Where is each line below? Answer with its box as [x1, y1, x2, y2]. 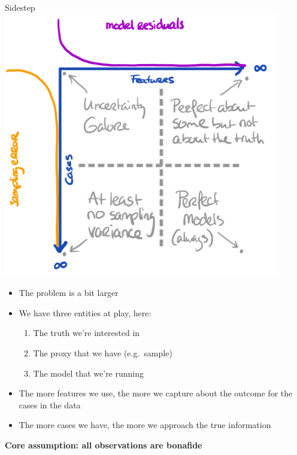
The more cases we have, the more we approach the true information [19, 419, 271, 431]
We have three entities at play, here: [19, 306, 151, 319]
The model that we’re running [33, 367, 144, 379]
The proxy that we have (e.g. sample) [33, 346, 172, 359]
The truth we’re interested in [33, 326, 140, 339]
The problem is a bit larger [19, 286, 119, 299]
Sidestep [5, 1, 35, 13]
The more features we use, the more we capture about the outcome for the [19, 387, 293, 399]
